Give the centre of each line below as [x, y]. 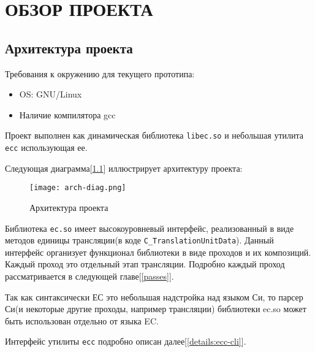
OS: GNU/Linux [51, 94]
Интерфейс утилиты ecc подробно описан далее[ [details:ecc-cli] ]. [126, 341]
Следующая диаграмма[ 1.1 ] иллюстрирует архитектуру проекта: [124, 168]
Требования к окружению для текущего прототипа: [100, 73]
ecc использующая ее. [46, 147]
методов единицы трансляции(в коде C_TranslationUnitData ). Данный [139, 240]
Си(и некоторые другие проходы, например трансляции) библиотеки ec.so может [156, 309]
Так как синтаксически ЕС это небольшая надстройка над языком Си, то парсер [154, 297]
